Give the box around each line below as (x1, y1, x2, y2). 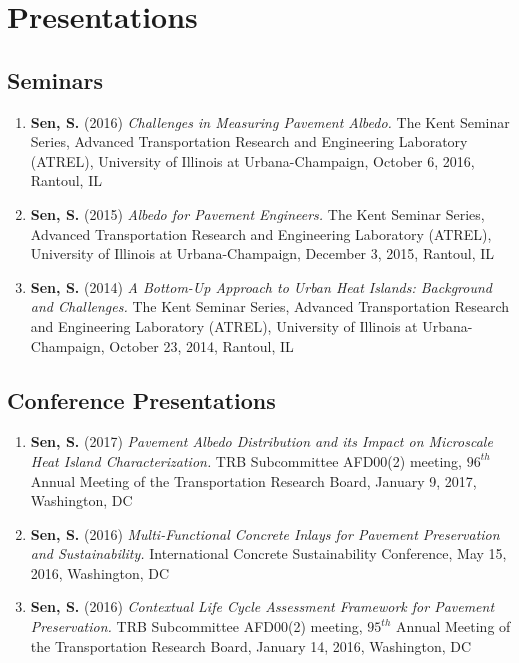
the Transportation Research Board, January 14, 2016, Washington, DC (30, 635, 472, 656)
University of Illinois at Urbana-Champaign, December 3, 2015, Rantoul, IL (30, 243, 495, 264)
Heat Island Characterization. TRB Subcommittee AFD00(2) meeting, (30, 450, 463, 471)
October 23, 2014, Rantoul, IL (109, 335, 294, 356)
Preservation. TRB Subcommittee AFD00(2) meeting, (30, 616, 363, 637)
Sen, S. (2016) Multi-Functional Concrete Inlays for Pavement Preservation (30, 523, 500, 544)
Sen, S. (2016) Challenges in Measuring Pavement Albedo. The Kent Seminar (30, 111, 510, 132)
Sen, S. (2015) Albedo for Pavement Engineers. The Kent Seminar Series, (30, 203, 485, 224)
